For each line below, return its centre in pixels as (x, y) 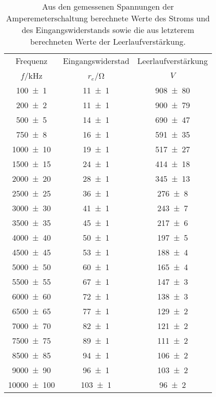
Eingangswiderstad (96, 61)
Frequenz (31, 61)
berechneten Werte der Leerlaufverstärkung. (108, 41)
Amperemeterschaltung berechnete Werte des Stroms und (108, 18)
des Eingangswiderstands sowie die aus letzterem (108, 30)
